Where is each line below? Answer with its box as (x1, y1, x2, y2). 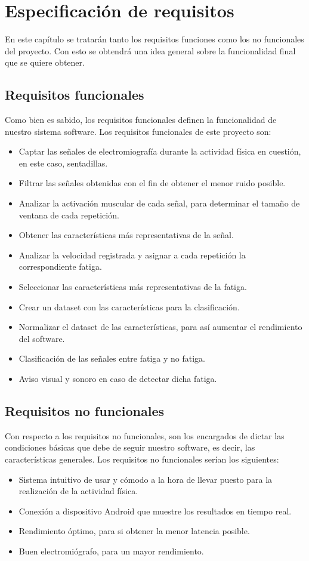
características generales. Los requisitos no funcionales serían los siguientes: (5, 453, 279, 465)
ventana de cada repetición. (18, 208, 119, 221)
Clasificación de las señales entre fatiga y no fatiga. (18, 352, 206, 365)
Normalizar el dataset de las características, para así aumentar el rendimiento (18, 320, 302, 333)
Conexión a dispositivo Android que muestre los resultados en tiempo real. (18, 504, 292, 517)
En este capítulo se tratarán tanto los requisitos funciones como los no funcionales (5, 33, 304, 45)
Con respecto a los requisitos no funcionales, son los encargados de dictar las (5, 429, 285, 442)
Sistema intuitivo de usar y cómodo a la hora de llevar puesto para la (18, 473, 273, 485)
